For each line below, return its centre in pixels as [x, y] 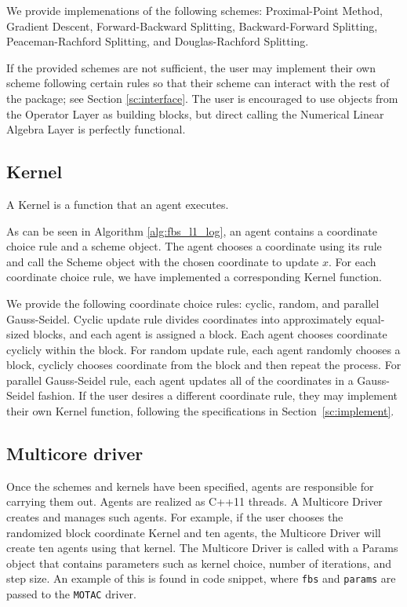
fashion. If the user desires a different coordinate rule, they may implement [218, 395]
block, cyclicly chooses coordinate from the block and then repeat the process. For [204, 365]
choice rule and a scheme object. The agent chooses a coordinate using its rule [194, 246]
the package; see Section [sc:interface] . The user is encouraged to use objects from [202, 98]
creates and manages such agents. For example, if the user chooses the [175, 517]
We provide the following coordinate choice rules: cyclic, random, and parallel [193, 303]
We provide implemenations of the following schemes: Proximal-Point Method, [194, 10]
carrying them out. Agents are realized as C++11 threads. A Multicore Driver [194, 501]
